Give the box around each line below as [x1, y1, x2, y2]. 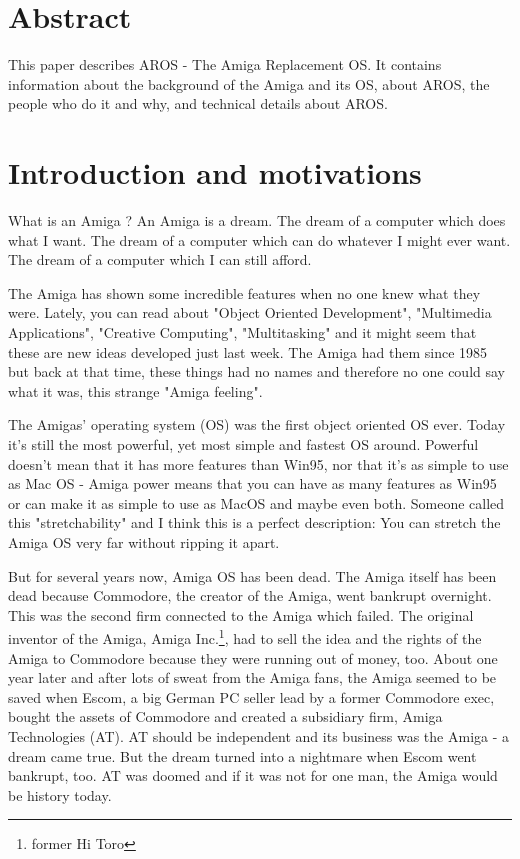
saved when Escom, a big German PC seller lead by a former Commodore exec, [8, 686, 495, 707]
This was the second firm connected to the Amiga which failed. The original [8, 604, 474, 625]
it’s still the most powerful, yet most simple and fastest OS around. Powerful [8, 433, 479, 454]
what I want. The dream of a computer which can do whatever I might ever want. [8, 229, 511, 250]
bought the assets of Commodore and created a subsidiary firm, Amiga [8, 706, 443, 727]
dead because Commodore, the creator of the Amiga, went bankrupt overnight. [8, 585, 492, 606]
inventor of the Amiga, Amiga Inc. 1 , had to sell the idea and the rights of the [8, 625, 482, 648]
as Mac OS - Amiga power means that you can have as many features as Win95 [8, 473, 497, 494]
